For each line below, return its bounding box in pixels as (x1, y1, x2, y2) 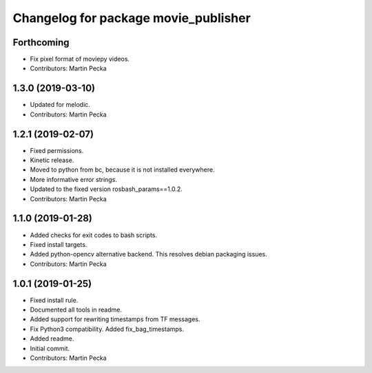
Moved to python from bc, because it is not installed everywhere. (30, 165, 215, 174)
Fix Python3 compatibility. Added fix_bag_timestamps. (30, 325, 185, 333)
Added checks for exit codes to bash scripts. (30, 231, 158, 239)
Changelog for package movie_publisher (12, 10, 251, 26)
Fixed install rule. (30, 296, 79, 304)
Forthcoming (12, 37, 70, 48)
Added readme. (30, 334, 74, 343)
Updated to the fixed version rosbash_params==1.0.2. (30, 185, 183, 193)
